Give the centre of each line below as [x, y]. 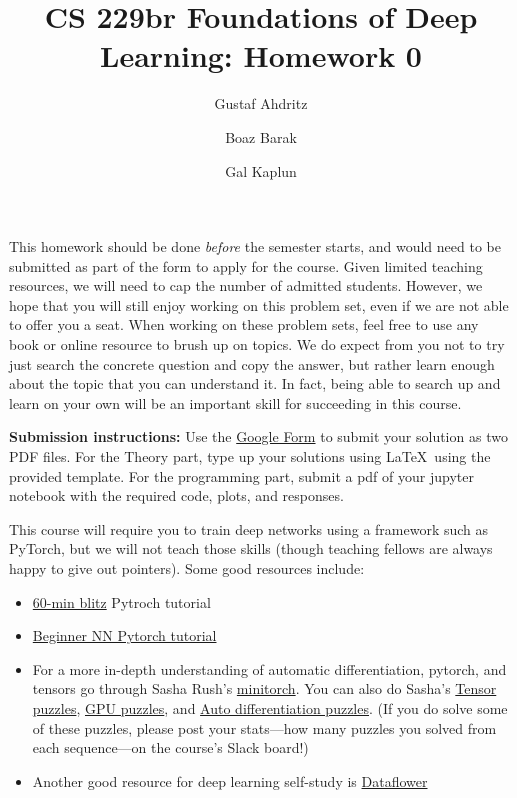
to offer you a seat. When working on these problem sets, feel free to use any [244, 324]
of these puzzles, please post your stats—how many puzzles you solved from [264, 727]
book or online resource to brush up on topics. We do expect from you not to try [257, 344]
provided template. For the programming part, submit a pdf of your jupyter [241, 475]
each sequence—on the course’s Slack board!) [170, 747]
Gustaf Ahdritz [261, 103]
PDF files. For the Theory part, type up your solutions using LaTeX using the [250, 456]
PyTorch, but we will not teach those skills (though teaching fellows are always [251, 548]
